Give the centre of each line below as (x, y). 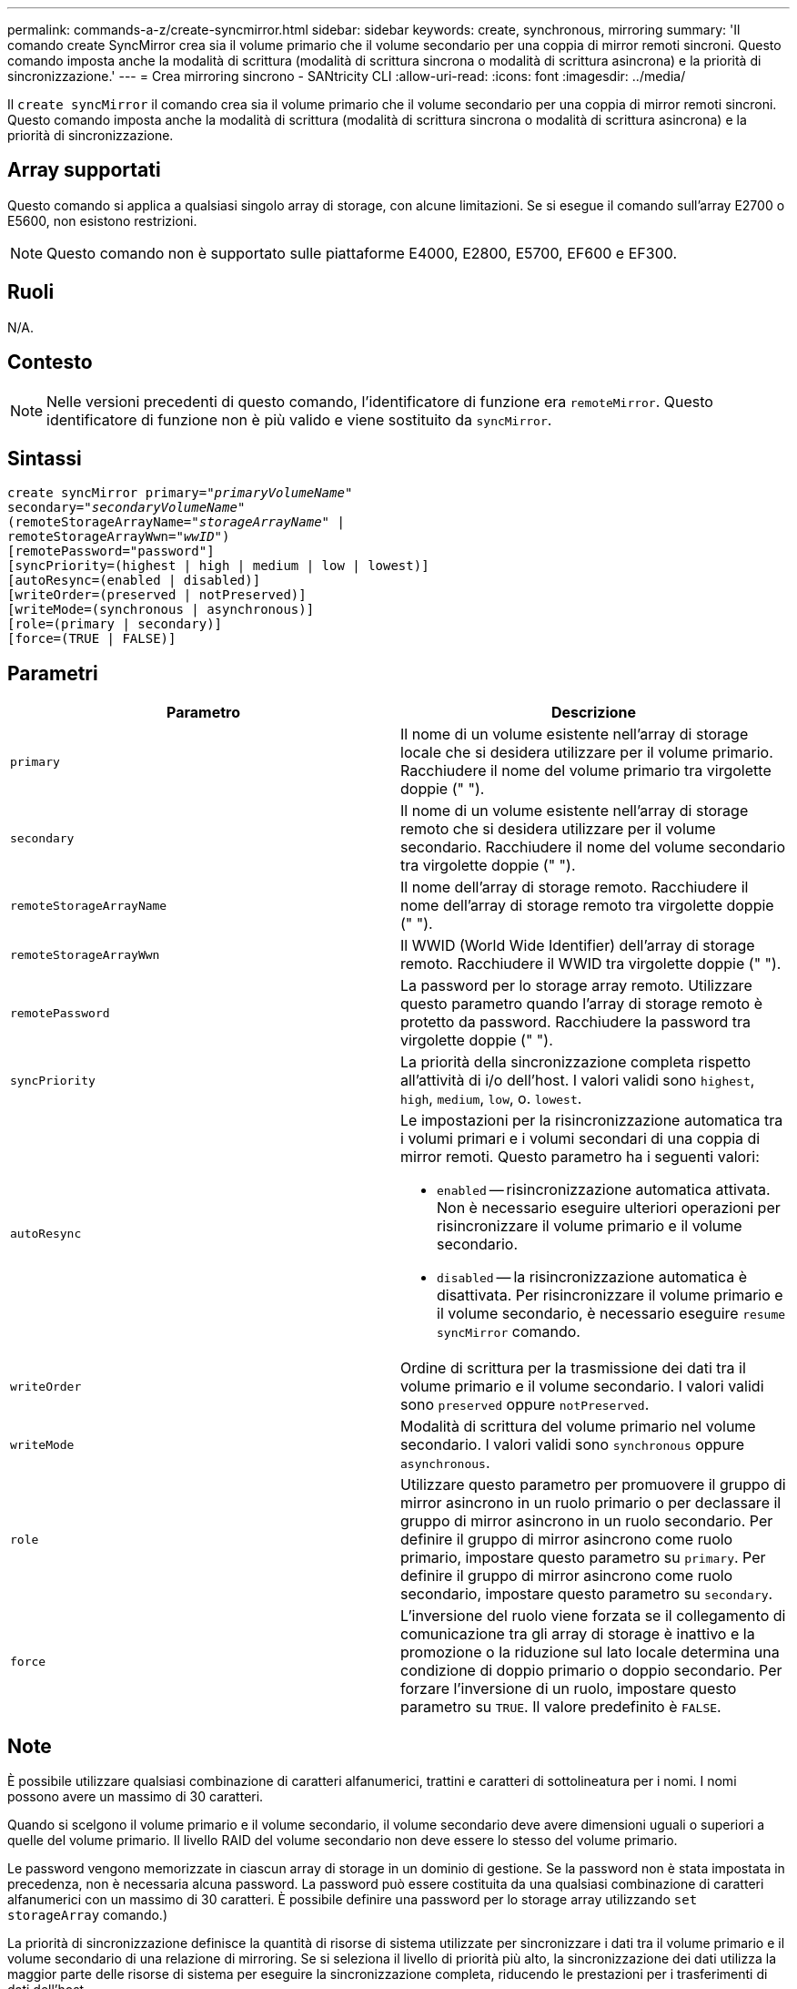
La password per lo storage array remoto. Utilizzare (576, 986)
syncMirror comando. (509, 1332)
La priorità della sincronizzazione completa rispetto (576, 1062)
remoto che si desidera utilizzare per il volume (558, 829)
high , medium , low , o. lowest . (491, 1099)
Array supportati (84, 170)
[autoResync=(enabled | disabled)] (134, 581)
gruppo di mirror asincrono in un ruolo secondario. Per (587, 1521)
